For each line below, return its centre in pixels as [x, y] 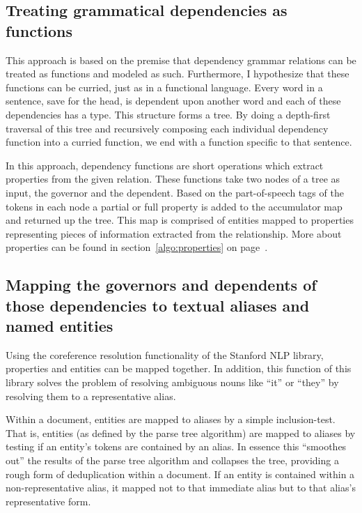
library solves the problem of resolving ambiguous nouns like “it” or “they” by [172, 382]
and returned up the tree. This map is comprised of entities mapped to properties [180, 220]
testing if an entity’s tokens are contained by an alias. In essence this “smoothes [176, 446]
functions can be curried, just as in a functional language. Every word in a [164, 87]
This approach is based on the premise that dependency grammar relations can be [181, 60]
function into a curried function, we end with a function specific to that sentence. [179, 142]
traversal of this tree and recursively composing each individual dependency [167, 128]
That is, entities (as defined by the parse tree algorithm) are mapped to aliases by [181, 432]
